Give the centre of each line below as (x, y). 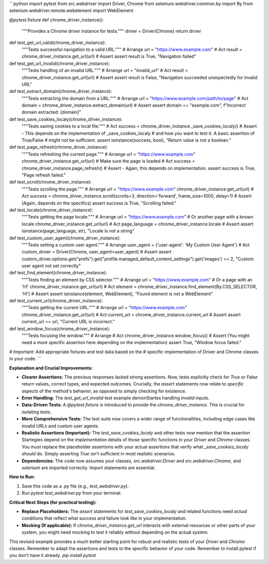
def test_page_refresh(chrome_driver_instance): (59, 147)
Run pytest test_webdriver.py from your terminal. (72, 493)
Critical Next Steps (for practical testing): (53, 502)
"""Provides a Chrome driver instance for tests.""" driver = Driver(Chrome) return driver (111, 31)
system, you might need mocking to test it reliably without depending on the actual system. (115, 532)
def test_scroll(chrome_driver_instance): (51, 182)
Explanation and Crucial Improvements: (51, 368)
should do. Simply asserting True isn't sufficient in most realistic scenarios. (99, 454)
